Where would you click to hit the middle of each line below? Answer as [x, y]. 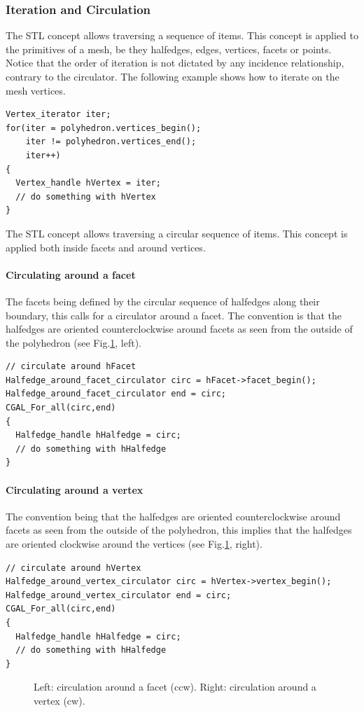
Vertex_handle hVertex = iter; [88, 183]
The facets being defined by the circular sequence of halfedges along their [163, 301]
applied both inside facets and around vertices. [106, 247]
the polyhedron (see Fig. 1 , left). [74, 342]
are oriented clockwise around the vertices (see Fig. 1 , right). [134, 544]
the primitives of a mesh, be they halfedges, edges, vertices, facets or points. [169, 49]
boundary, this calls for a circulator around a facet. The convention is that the [174, 315]
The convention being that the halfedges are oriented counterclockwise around [173, 516]
